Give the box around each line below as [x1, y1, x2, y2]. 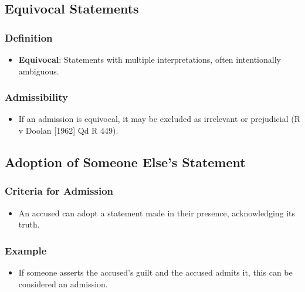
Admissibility [5, 90, 68, 104]
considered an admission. [18, 277, 108, 290]
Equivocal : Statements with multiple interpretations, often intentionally [18, 53, 281, 65]
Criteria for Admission [5, 184, 114, 198]
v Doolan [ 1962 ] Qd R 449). [18, 124, 118, 136]
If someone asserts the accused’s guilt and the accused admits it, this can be [18, 266, 293, 278]
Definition [5, 30, 53, 45]
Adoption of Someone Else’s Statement [5, 152, 246, 171]
